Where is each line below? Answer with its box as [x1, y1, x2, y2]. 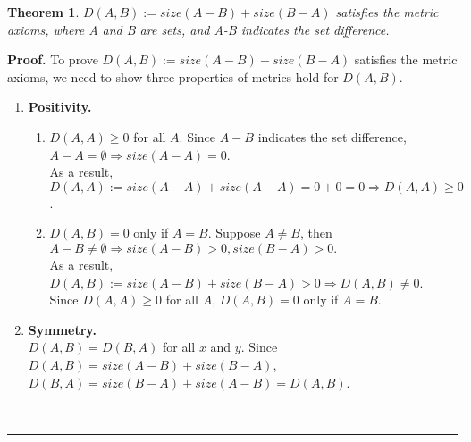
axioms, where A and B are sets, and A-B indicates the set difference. [7, 20, 390, 38]
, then [300, 223, 332, 242]
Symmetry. [28, 320, 97, 338]
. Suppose [207, 223, 261, 242]
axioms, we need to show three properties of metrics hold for [7, 67, 339, 86]
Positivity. [28, 97, 92, 116]
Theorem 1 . [7, 3, 80, 21]
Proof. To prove [7, 50, 98, 69]
